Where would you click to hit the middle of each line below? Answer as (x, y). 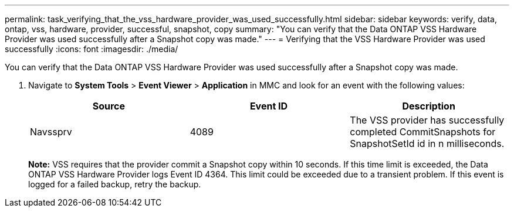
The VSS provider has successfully (427, 120)
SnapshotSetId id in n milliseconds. (427, 143)
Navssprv (51, 132)
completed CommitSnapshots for (423, 132)
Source (109, 106)
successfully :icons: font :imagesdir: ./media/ (92, 49)
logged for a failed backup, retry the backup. (115, 184)
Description (429, 106)
